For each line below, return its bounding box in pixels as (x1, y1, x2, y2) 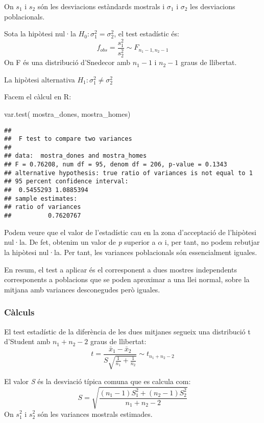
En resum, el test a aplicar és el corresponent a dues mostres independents (4, 264, 237, 274)
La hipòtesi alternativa (4, 74, 75, 84)
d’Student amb (4, 336, 51, 347)
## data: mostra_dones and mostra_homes (4, 152, 147, 160)
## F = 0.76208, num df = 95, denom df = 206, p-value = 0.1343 (4, 161, 227, 168)
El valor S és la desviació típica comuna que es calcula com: (4, 376, 191, 387)
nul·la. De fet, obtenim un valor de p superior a (4, 237, 156, 247)
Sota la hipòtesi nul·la (4, 28, 76, 39)
